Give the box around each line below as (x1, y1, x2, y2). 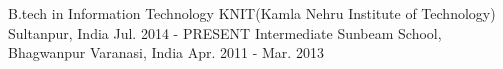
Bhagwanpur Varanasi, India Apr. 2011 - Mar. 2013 (8, 42, 324, 63)
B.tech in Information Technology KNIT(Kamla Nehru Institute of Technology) (8, 3, 496, 23)
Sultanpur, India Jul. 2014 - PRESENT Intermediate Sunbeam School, (8, 22, 442, 43)
